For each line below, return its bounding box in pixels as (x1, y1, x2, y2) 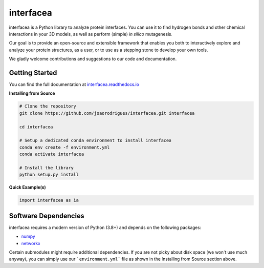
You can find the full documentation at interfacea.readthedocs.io (9, 82, 139, 87)
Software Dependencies (9, 211, 85, 220)
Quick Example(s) (9, 185, 46, 190)
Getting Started (9, 68, 57, 77)
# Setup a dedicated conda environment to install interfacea (19, 138, 172, 144)
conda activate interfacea (19, 151, 84, 157)
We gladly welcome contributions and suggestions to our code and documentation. (9, 56, 177, 62)
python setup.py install (19, 172, 79, 178)
